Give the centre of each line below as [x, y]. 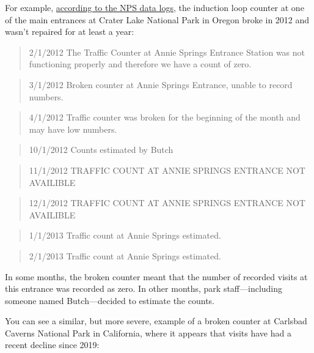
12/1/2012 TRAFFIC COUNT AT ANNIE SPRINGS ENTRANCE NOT [167, 203]
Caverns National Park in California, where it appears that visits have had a [148, 333]
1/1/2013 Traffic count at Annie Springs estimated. [125, 235]
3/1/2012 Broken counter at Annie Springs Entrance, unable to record [161, 84]
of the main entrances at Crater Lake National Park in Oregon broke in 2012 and [157, 19]
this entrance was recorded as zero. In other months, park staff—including [144, 288]
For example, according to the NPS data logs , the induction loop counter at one [155, 7]
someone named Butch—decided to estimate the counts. [110, 300]
